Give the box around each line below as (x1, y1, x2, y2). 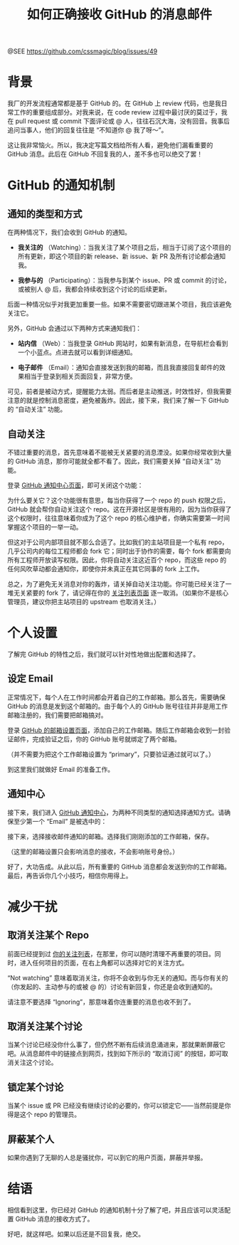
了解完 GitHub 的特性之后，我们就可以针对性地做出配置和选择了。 (7, 650, 200, 658)
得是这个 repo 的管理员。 (7, 1111, 81, 1119)
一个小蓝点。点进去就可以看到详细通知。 (17, 348, 137, 356)
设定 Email (7, 673, 53, 685)
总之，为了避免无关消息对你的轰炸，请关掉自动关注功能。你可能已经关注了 (7, 579, 225, 588)
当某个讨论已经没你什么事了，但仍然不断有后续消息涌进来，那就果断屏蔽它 (7, 1040, 225, 1049)
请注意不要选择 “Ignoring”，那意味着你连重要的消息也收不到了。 (7, 997, 195, 1006)
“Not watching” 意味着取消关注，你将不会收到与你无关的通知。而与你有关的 (7, 973, 229, 982)
